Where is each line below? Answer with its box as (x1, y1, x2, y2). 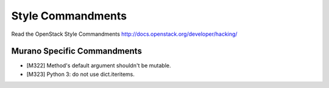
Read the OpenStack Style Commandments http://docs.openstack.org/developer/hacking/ (11, 30, 238, 38)
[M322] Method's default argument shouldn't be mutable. (26, 62, 171, 69)
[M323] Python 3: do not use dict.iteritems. (26, 70, 135, 78)
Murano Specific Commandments (11, 46, 143, 56)
